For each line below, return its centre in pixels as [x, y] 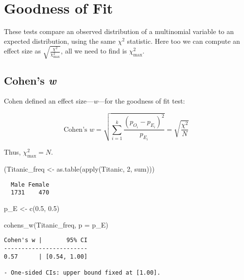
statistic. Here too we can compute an [183, 41]
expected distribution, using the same [60, 41]
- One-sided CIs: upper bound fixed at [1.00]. [82, 272]
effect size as [22, 51]
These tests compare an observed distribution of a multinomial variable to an [119, 31]
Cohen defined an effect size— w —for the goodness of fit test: [95, 101]
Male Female [30, 184]
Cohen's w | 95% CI [46, 240]
